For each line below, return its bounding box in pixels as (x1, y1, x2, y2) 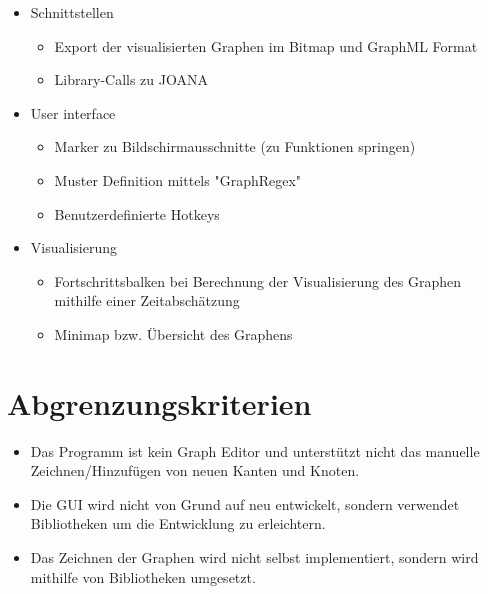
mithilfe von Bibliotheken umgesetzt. (30, 566, 256, 587)
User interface (30, 102, 116, 123)
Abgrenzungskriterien (7, 382, 312, 423)
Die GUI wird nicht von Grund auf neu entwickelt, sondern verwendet (30, 493, 460, 514)
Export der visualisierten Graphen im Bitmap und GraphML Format (54, 35, 478, 56)
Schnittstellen (30, 2, 114, 22)
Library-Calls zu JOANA (54, 69, 208, 90)
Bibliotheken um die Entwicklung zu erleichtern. (30, 513, 326, 534)
